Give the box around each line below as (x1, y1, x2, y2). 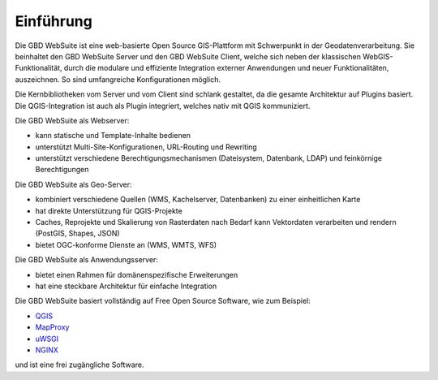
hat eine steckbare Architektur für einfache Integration (35, 281, 217, 291)
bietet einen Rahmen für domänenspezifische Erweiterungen (35, 270, 238, 279)
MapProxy (35, 322, 70, 332)
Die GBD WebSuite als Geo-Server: (15, 179, 132, 189)
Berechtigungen (35, 165, 89, 175)
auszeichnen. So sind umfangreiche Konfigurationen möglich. (15, 74, 221, 84)
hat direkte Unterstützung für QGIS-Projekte (35, 205, 182, 215)
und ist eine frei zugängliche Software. (15, 360, 144, 369)
